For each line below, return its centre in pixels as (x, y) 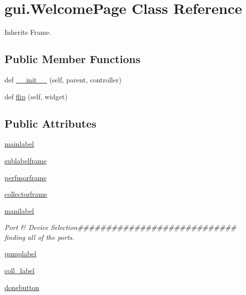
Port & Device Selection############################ (121, 227)
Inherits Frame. (28, 32)
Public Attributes (51, 123)
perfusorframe (26, 177)
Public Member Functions (72, 59)
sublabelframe (26, 160)
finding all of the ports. (39, 237)
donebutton (22, 287)
